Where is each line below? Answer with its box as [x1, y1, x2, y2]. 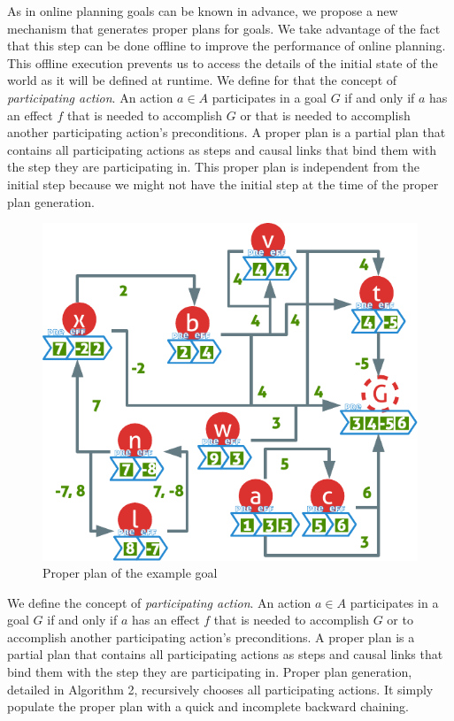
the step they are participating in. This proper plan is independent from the [7, 157, 419, 176]
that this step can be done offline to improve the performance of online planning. [7, 36, 446, 55]
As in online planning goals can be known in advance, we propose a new [7, 2, 398, 19]
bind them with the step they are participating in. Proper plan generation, [7, 663, 412, 681]
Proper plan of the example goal [42, 564, 218, 582]
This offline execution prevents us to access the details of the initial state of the [7, 53, 438, 72]
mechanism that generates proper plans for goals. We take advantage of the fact [7, 19, 441, 37]
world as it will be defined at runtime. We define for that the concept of [7, 71, 397, 89]
